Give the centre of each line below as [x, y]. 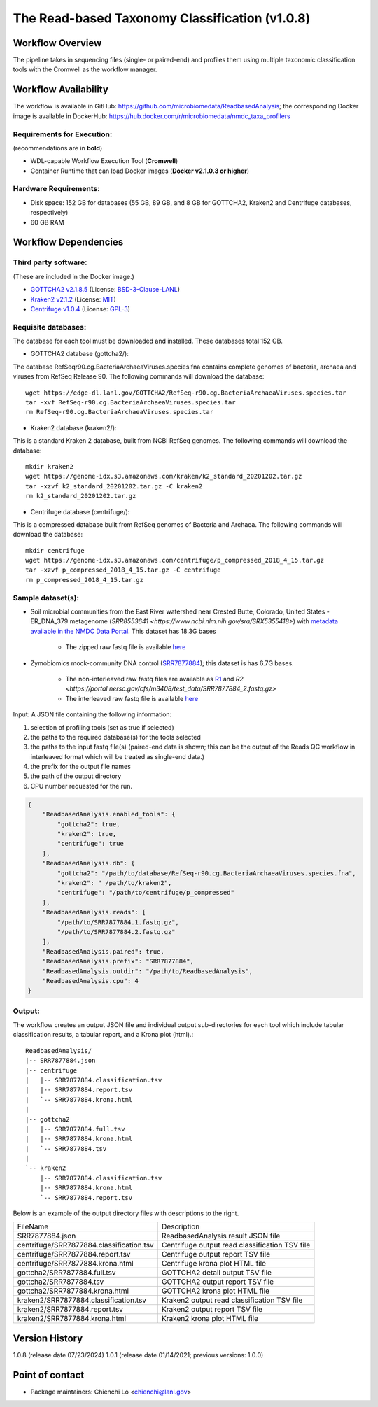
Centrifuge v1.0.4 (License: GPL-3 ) [80, 309]
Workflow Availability [61, 90]
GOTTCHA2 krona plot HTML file [215, 1291]
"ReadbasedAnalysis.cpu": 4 [91, 981]
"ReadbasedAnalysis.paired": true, [103, 951]
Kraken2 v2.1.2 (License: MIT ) [73, 299]
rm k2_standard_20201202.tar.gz [81, 496]
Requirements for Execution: [63, 134]
